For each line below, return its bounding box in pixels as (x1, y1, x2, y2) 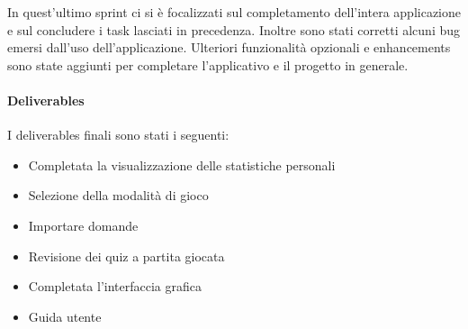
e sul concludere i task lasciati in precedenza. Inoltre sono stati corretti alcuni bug (7, 20, 461, 39)
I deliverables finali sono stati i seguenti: (7, 125, 229, 144)
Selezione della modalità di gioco (28, 186, 209, 205)
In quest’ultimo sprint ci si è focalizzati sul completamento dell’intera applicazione (7, 3, 461, 21)
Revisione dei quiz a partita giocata (28, 246, 225, 265)
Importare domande (28, 215, 139, 234)
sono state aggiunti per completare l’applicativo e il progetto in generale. (7, 55, 409, 74)
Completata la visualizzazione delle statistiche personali (28, 155, 336, 174)
